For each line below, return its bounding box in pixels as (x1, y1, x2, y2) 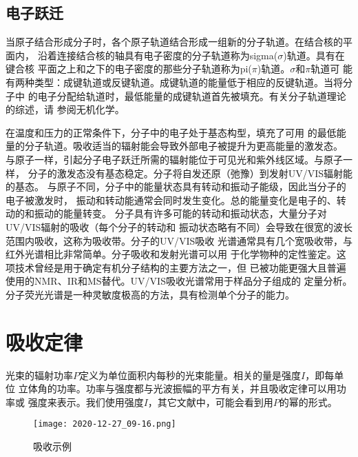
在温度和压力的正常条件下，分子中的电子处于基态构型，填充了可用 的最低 (6, 125, 337, 139)
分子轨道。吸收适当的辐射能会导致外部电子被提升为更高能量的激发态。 (24, 139, 343, 153)
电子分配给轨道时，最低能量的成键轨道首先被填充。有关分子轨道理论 (37, 88, 346, 103)
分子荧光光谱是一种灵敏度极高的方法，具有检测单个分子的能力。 (6, 287, 295, 301)
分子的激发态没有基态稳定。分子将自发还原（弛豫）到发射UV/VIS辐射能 (28, 165, 352, 180)
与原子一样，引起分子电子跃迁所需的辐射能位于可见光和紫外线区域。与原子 (6, 152, 343, 166)
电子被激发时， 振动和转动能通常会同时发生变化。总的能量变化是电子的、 (6, 192, 337, 207)
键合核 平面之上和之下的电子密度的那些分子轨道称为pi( (6, 61, 252, 76)
